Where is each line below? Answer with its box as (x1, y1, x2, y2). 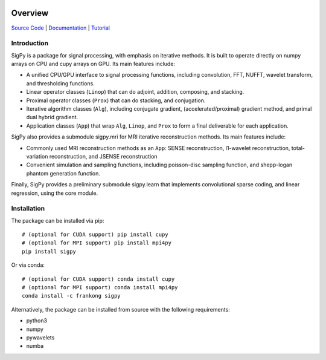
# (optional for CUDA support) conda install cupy (22, 275, 175, 283)
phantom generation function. (26, 169, 101, 177)
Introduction (11, 39, 48, 48)
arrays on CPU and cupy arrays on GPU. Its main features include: (11, 61, 175, 68)
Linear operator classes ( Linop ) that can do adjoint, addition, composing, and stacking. (26, 88, 245, 96)
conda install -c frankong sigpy (22, 292, 121, 299)
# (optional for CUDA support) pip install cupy (22, 231, 168, 238)
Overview (11, 8, 49, 18)
